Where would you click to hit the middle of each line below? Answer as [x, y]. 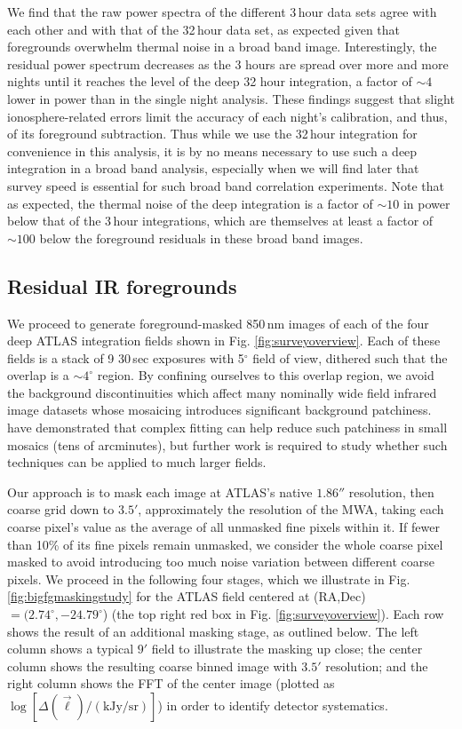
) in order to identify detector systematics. [273, 705]
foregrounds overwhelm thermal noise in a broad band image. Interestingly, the [222, 47]
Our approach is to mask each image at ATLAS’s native [160, 491]
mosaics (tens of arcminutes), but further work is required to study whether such [227, 444]
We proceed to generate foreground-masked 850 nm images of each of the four [218, 323]
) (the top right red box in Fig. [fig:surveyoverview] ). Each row [273, 614]
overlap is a [38, 375]
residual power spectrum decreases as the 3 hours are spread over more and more [228, 63]
